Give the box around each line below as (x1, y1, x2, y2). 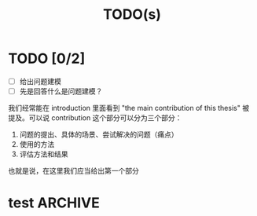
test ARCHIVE (8, 194, 100, 212)
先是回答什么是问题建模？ (19, 86, 103, 96)
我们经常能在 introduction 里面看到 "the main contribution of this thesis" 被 (8, 104, 250, 113)
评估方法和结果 (19, 149, 68, 159)
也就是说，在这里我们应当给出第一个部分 (8, 167, 139, 176)
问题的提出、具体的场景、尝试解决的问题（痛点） (19, 130, 178, 139)
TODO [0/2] (8, 49, 86, 68)
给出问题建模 (19, 76, 61, 86)
